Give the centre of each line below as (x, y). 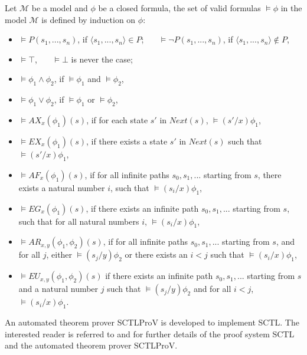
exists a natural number (62, 187)
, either (59, 254)
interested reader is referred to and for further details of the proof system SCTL (150, 333)
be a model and (60, 8)
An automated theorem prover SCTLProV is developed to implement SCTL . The (152, 322)
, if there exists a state (127, 141)
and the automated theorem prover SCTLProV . (91, 345)
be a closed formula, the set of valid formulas (179, 8)
